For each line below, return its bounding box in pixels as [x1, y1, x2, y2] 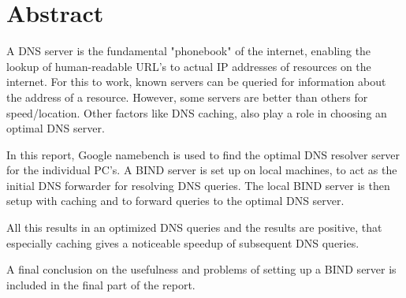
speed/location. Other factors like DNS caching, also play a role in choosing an [6, 104, 387, 121]
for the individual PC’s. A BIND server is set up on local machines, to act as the [6, 162, 397, 178]
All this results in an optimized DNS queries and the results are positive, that [6, 219, 382, 236]
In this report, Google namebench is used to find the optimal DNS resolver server [6, 146, 400, 162]
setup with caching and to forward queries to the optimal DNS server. [6, 192, 345, 209]
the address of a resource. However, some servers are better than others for [6, 88, 368, 105]
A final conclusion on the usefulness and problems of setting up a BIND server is [6, 261, 397, 278]
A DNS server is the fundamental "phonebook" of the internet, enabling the [6, 43, 371, 59]
